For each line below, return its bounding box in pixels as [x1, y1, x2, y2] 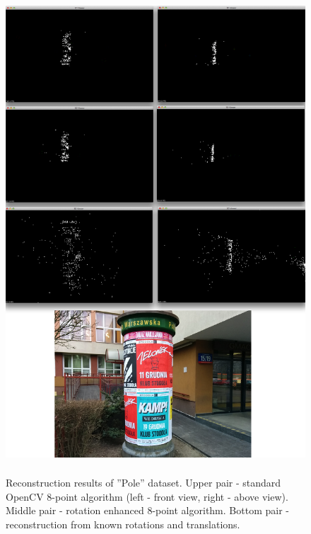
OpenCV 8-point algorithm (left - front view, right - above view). [6, 489, 288, 504]
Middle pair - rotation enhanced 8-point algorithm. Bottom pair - [6, 503, 289, 518]
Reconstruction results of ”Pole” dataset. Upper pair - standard [6, 475, 281, 489]
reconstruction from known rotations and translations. [6, 516, 240, 531]
